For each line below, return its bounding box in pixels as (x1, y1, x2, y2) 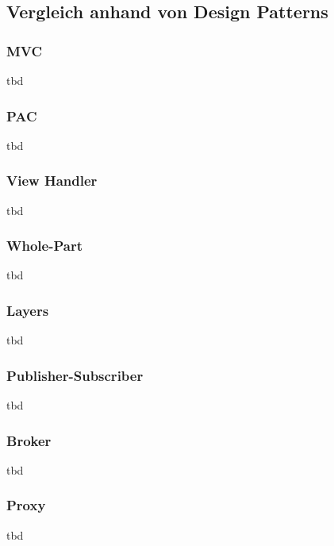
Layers (6, 300, 49, 320)
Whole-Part (6, 236, 83, 256)
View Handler (6, 171, 98, 190)
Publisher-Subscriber (6, 365, 144, 385)
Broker (6, 430, 52, 450)
